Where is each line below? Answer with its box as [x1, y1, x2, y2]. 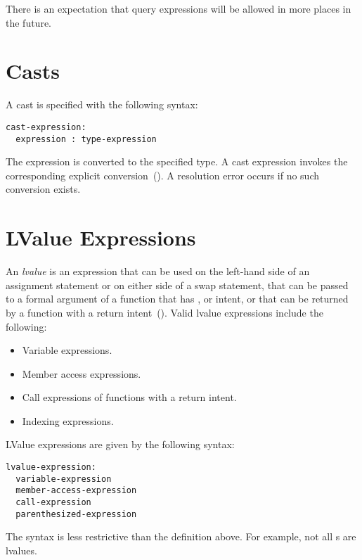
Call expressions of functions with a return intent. [22, 390, 237, 405]
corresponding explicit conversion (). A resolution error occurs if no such [6, 167, 319, 182]
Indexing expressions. [22, 413, 114, 428]
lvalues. [6, 542, 37, 557]
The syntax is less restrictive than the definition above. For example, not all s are [6, 529, 356, 544]
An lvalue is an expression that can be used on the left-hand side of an [6, 264, 310, 279]
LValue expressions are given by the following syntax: [6, 437, 235, 452]
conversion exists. [6, 182, 81, 196]
